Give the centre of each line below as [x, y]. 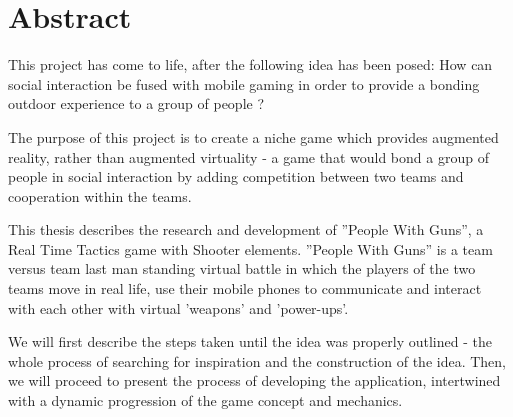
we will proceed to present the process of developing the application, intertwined [254, 380]
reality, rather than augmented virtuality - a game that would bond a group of [248, 156]
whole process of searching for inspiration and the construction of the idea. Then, [257, 360]
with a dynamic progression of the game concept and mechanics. [205, 400]
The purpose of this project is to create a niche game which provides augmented [253, 136]
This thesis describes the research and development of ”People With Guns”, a [246, 229]
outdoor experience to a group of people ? [136, 103]
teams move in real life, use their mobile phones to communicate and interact [245, 288]
